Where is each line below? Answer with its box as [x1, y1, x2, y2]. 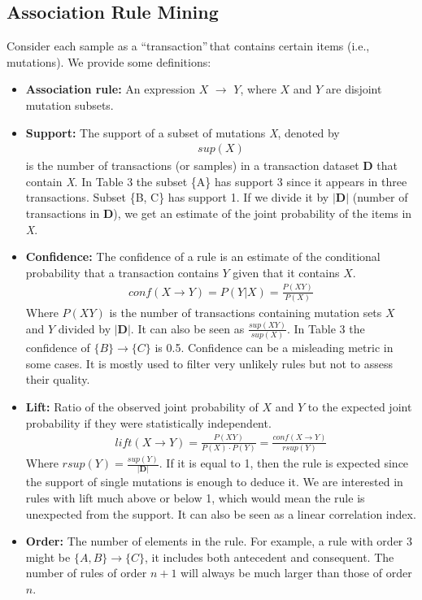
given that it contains [233, 263, 340, 280]
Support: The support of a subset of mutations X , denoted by [25, 124, 340, 141]
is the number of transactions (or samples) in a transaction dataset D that [25, 157, 398, 174]
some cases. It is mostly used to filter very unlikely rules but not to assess [25, 354, 394, 372]
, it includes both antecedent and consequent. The [145, 548, 394, 565]
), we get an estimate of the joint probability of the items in [113, 204, 412, 221]
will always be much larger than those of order [181, 564, 412, 581]
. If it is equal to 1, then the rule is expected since [159, 454, 409, 472]
